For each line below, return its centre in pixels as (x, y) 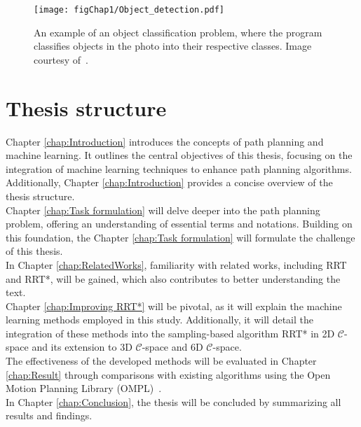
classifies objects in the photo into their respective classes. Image (173, 46)
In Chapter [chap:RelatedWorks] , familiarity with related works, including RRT (176, 264)
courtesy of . (61, 59)
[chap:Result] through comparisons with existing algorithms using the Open (168, 374)
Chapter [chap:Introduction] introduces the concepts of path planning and (165, 141)
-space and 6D (172, 347)
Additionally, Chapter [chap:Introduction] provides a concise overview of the (169, 182)
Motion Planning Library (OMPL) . (84, 388)
